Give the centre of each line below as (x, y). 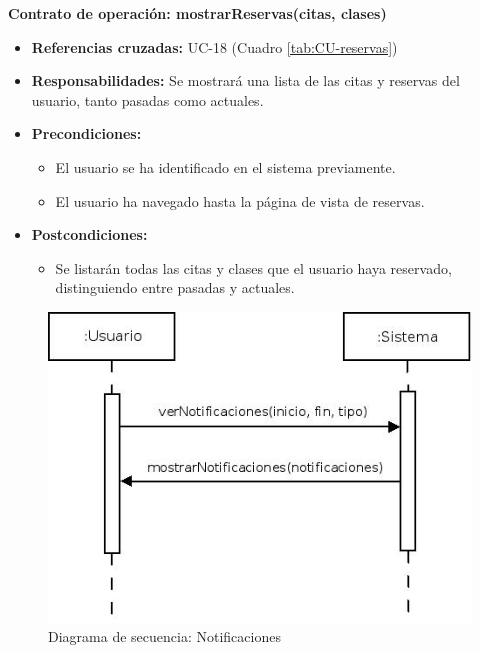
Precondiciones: (86, 133)
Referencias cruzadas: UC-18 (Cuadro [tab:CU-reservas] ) (214, 46)
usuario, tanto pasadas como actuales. (147, 99)
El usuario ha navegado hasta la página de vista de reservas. (240, 200)
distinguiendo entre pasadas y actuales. (175, 287)
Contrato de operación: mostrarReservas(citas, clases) (197, 13)
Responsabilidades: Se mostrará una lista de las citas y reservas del (245, 80)
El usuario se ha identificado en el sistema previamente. (225, 166)
